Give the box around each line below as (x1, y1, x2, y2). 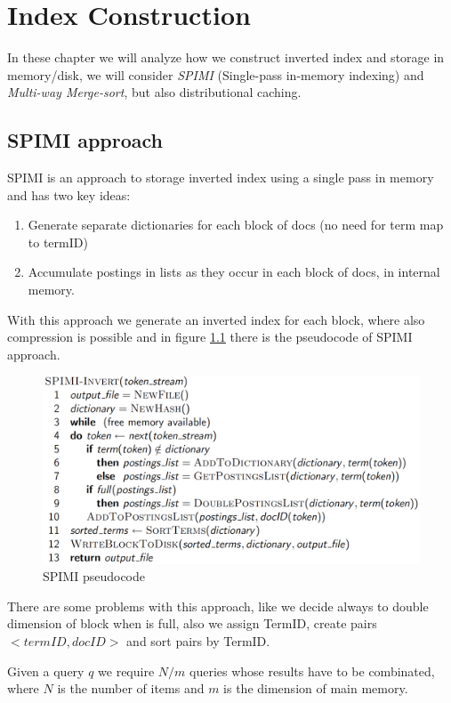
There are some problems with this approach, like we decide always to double (7, 596, 429, 615)
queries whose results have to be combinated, (189, 661, 435, 680)
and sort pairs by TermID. (126, 632, 270, 650)
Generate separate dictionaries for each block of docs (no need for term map (28, 215, 444, 234)
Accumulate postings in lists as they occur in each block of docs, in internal (28, 263, 440, 281)
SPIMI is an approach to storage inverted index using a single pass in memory (7, 168, 434, 187)
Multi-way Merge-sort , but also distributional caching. (7, 83, 302, 101)
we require (98, 661, 155, 680)
